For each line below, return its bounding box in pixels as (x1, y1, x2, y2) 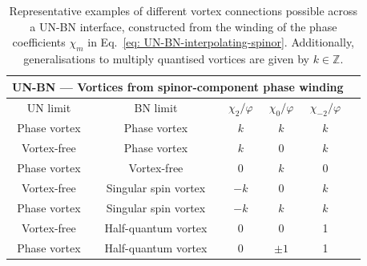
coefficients (12, 34, 66, 50)
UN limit (26, 99, 71, 116)
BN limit (134, 99, 178, 116)
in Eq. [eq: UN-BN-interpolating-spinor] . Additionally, (87, 34, 355, 50)
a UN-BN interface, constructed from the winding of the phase (30, 18, 337, 34)
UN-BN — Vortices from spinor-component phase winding (12, 78, 344, 95)
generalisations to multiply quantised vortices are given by (23, 50, 309, 66)
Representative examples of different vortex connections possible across (9, 2, 358, 18)
